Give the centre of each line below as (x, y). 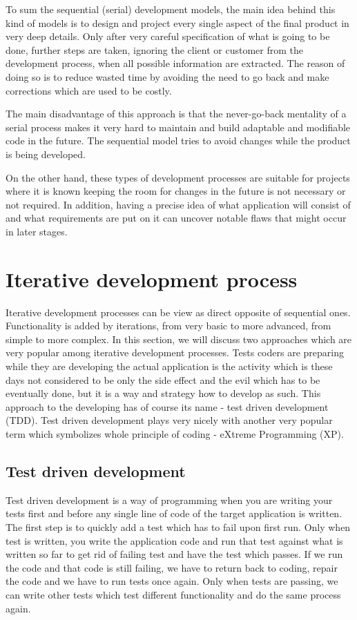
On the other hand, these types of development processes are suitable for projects (178, 177)
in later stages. (37, 231)
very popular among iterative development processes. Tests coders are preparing (175, 352)
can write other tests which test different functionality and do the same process (173, 594)
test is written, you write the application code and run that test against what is (174, 540)
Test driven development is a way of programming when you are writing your (169, 500)
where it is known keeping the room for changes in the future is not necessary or (176, 191)
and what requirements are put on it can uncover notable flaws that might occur (176, 218)
